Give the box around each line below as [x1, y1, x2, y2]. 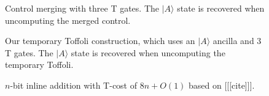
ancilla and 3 [212, 34, 262, 47]
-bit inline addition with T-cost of [10, 78, 138, 91]
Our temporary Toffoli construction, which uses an [5, 34, 195, 47]
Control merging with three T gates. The [5, 2, 160, 14]
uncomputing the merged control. [5, 13, 131, 26]
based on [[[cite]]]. [189, 78, 255, 91]
